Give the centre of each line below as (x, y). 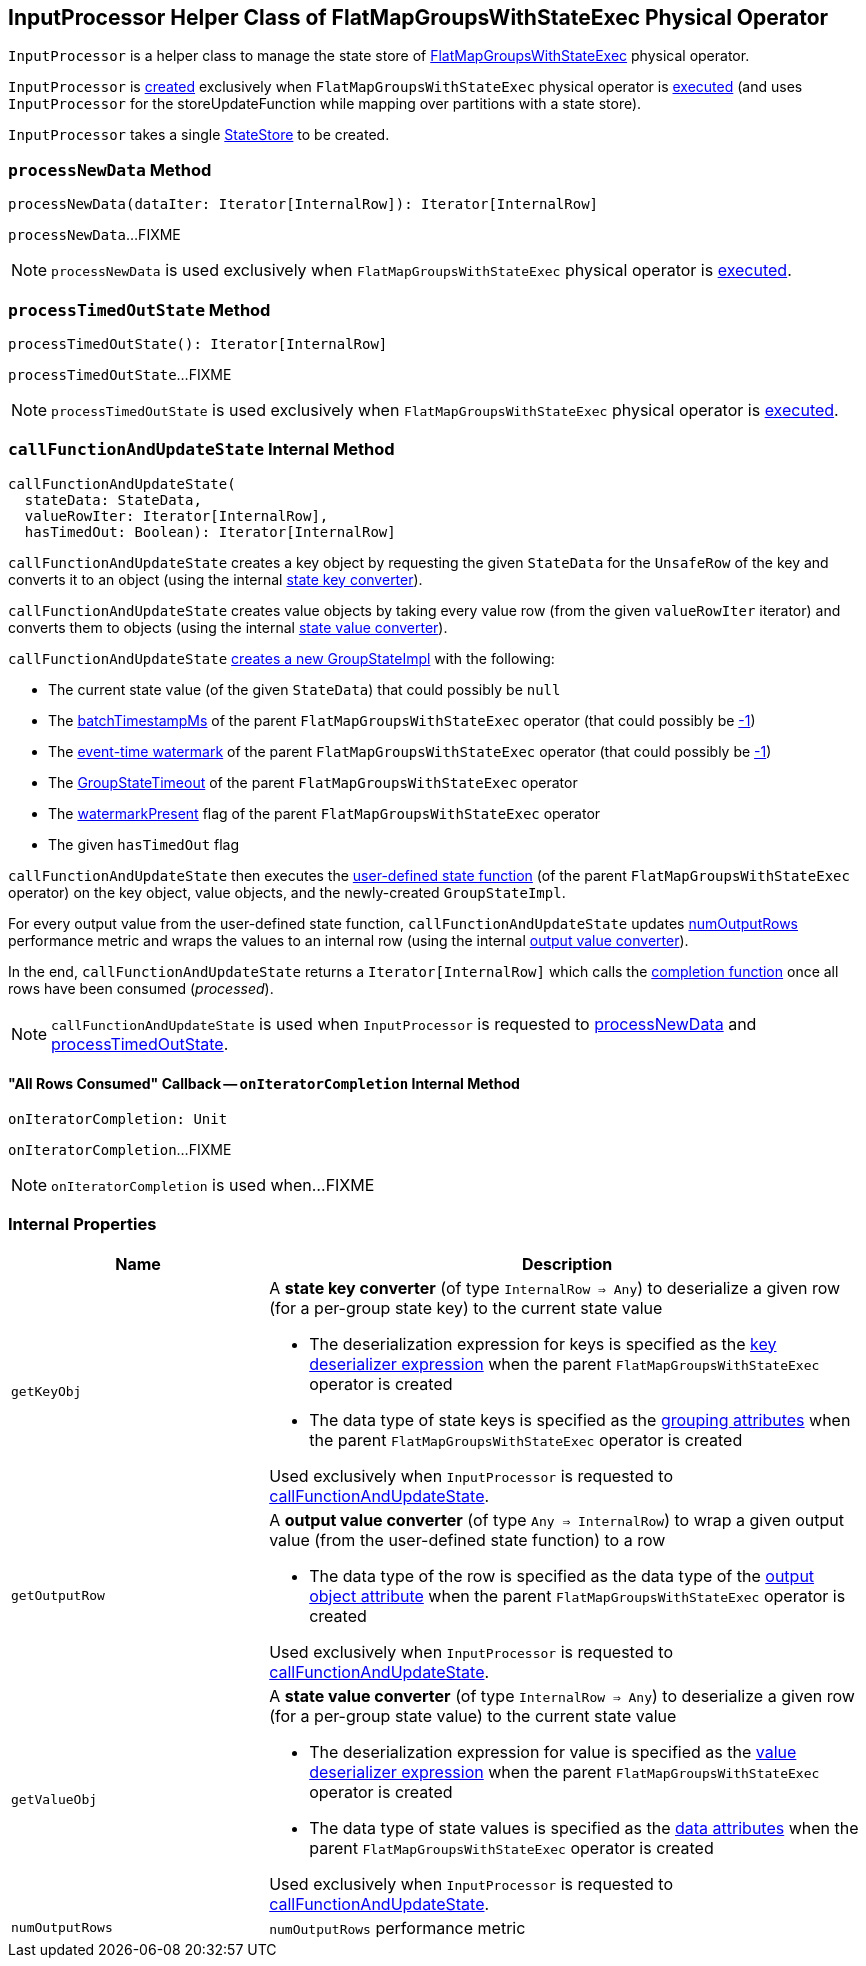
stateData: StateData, (113, 499)
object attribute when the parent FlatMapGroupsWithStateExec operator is (577, 1595)
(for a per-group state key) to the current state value (466, 1307)
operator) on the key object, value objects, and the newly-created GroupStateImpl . (287, 892)
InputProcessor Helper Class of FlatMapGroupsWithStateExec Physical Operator (418, 17)
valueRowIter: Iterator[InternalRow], (176, 515)
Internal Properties (82, 1224)
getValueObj (54, 1800)
